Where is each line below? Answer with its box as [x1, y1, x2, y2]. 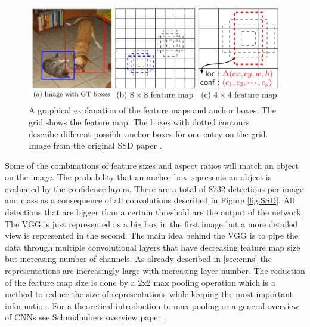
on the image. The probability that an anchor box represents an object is [5, 171, 272, 183]
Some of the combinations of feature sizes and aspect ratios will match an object [5, 159, 299, 171]
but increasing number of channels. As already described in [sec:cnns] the [5, 252, 272, 265]
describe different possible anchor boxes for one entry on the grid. [29, 127, 268, 140]
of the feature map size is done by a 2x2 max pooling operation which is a [5, 276, 275, 288]
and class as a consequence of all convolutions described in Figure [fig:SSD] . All [5, 194, 294, 206]
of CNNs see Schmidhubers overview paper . [5, 311, 166, 323]
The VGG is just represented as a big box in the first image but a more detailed [5, 217, 298, 230]
